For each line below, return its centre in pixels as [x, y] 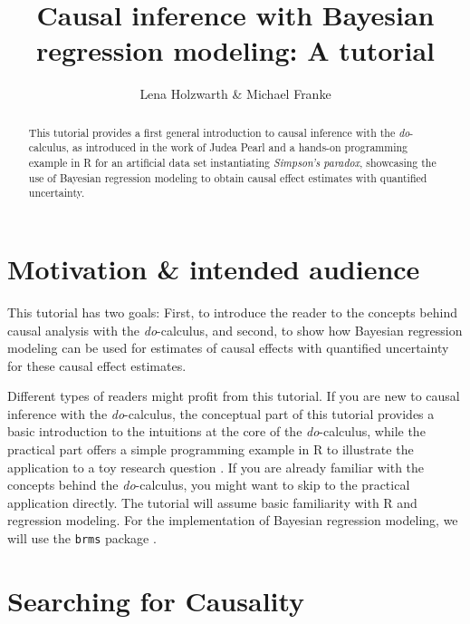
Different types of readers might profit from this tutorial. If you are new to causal [234, 396]
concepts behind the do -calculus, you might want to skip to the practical [209, 485]
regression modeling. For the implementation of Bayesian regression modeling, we [233, 520]
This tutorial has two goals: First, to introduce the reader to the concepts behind [232, 312]
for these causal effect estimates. [97, 365]
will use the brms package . [82, 538]
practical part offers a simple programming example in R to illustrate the [211, 449]
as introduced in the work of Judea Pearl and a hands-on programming [240, 147]
